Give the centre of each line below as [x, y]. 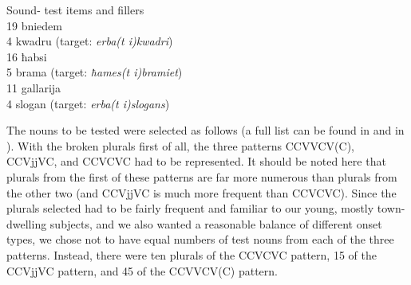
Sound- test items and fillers [75, 10]
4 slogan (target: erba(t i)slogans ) [88, 103]
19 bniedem [34, 25]
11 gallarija [34, 87]
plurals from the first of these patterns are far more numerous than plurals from [202, 176]
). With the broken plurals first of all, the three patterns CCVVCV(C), [181, 145]
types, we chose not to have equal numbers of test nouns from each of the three [200, 239]
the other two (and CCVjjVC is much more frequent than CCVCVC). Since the [202, 192]
